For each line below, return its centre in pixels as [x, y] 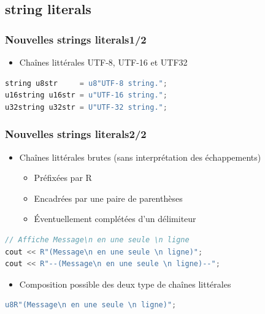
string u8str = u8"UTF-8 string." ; [86, 83]
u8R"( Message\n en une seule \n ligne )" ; [91, 305]
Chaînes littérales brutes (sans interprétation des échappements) [140, 157]
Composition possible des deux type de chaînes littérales [125, 284]
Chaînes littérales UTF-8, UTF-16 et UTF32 [103, 62]
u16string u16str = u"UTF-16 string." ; [86, 95]
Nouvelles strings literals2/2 [76, 134]
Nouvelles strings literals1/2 [76, 39]
